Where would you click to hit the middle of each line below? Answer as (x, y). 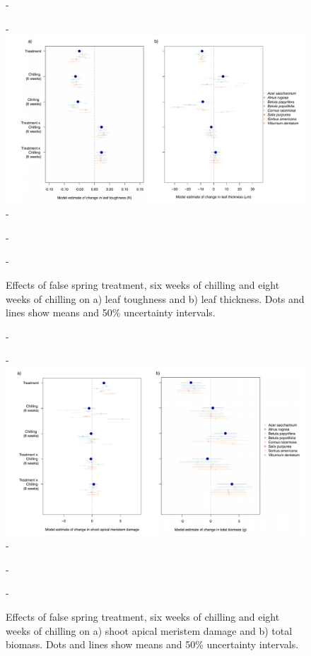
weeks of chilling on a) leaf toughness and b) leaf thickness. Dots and (155, 298)
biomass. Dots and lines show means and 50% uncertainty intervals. (152, 644)
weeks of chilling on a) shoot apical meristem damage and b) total (149, 630)
